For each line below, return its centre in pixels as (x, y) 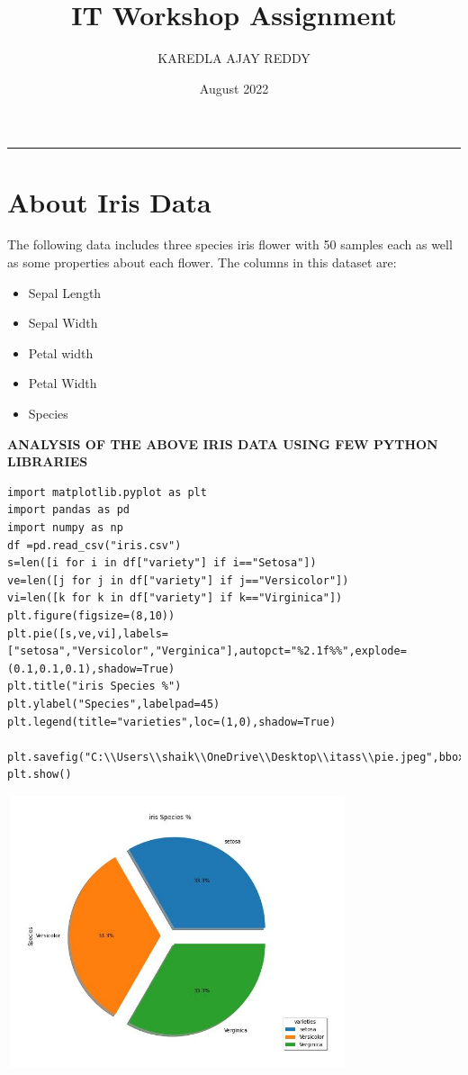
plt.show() (40, 775)
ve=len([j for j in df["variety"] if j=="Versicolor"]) (178, 580)
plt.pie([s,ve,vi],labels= (88, 633)
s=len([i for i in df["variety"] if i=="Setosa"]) (162, 563)
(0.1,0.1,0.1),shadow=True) (91, 668)
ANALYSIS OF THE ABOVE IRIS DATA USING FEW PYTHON (223, 443)
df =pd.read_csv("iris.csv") (94, 545)
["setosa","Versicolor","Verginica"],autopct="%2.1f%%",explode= (207, 651)
